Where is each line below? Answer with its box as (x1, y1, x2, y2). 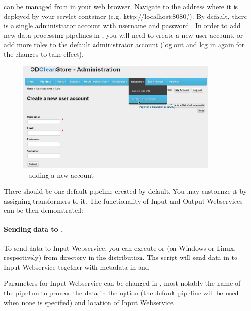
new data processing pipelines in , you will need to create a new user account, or (4, 30, 243, 40)
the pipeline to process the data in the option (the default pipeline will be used (4, 288, 239, 298)
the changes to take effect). (4, 49, 84, 59)
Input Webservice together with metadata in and (4, 261, 149, 272)
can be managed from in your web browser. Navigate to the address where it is (4, 1, 238, 11)
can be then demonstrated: (4, 205, 83, 215)
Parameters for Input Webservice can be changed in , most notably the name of (4, 278, 241, 288)
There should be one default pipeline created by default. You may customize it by (4, 186, 247, 196)
